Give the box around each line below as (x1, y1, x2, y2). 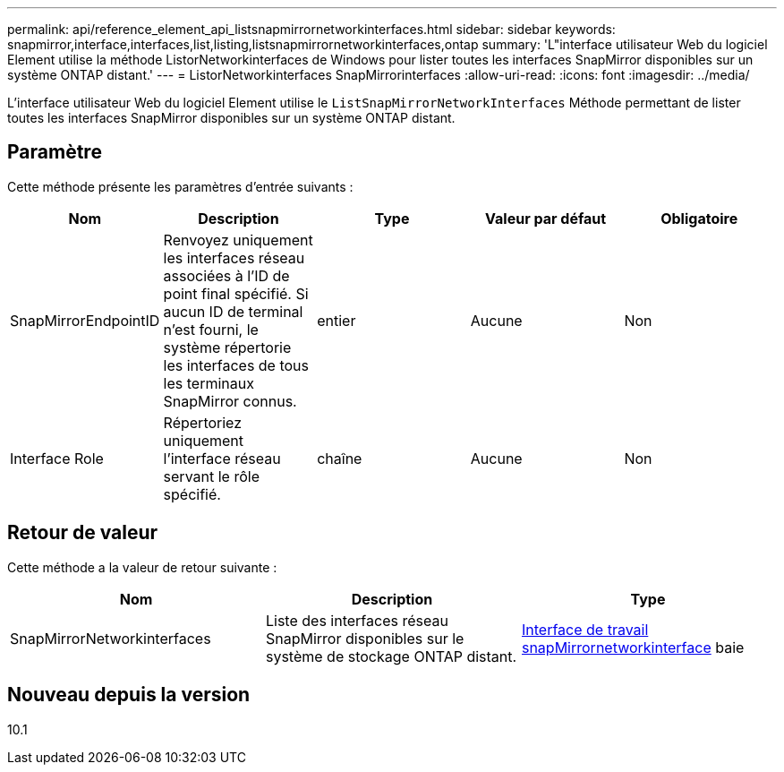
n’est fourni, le (163, 320, 259, 339)
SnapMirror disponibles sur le (265, 629, 464, 648)
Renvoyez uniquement (163, 230, 313, 249)
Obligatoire (660, 209, 738, 227)
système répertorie (163, 338, 292, 356)
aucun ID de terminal (163, 302, 303, 321)
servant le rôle (163, 467, 260, 485)
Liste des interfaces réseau (265, 611, 448, 630)
